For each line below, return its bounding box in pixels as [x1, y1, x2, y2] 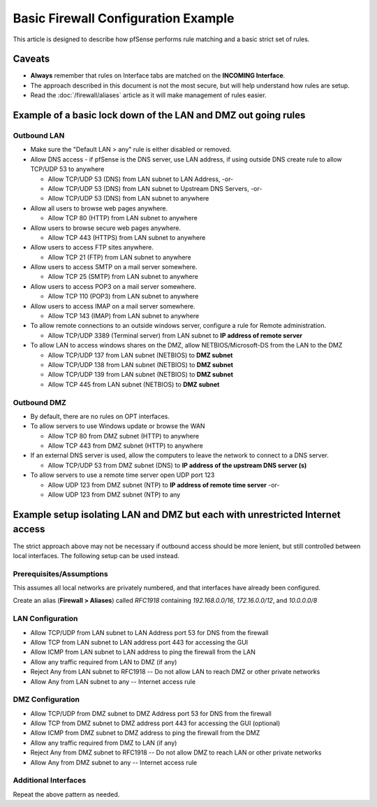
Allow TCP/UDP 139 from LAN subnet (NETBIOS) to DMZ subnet [47, 371, 234, 379]
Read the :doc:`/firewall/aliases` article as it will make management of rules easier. [30, 91, 267, 99]
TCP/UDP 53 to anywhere [30, 165, 105, 173]
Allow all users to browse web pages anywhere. [30, 203, 168, 213]
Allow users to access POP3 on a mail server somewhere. [30, 282, 197, 290]
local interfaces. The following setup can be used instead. [13, 551, 179, 559]
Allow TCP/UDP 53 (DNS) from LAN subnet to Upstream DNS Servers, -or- [47, 184, 263, 192]
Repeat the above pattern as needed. [13, 790, 120, 799]
